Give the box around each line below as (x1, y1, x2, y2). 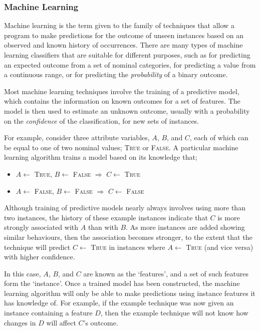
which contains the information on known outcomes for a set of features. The (4, 96, 240, 106)
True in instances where (91, 241, 165, 252)
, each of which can (189, 132, 248, 143)
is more (217, 212, 240, 222)
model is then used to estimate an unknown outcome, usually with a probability (4, 105, 250, 116)
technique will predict (4, 241, 71, 252)
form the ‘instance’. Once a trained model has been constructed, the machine (4, 278, 240, 288)
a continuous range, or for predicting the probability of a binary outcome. (4, 69, 228, 80)
